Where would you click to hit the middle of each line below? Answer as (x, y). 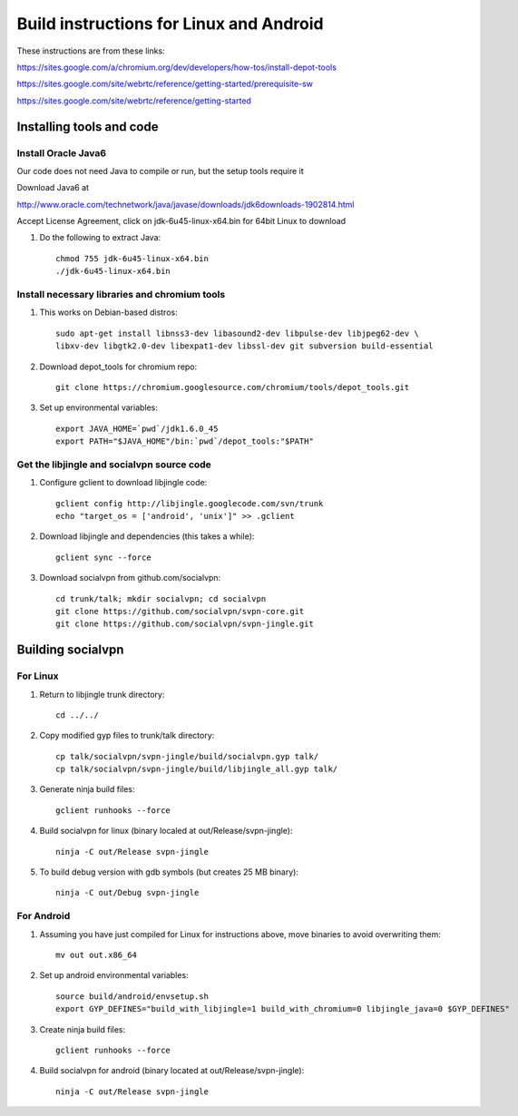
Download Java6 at (53, 188)
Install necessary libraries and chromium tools (121, 294)
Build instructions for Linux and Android (170, 24)
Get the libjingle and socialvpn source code (114, 465)
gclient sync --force (103, 557)
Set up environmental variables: (99, 407)
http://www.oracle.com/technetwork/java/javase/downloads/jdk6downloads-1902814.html (186, 204)
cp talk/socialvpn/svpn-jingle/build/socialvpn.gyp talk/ (187, 756)
